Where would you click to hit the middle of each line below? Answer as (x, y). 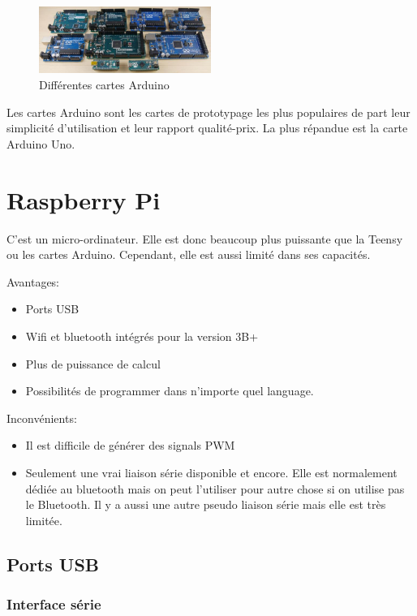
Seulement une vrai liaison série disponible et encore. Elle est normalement (211, 472)
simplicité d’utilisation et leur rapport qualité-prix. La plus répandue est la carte (207, 128)
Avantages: (33, 281)
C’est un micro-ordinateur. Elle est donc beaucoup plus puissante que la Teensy (205, 238)
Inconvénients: (42, 418)
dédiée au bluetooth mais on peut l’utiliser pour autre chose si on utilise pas (215, 488)
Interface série (54, 603)
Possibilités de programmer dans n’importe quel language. (170, 391)
